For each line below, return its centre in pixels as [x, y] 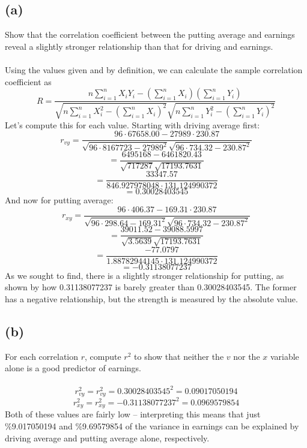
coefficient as [28, 81]
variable [284, 356]
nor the [247, 356]
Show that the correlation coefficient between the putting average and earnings [150, 34]
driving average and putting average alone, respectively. [107, 438]
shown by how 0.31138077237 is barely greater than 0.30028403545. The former [151, 287]
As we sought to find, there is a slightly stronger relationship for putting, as [144, 275]
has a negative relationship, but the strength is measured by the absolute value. [151, 298]
